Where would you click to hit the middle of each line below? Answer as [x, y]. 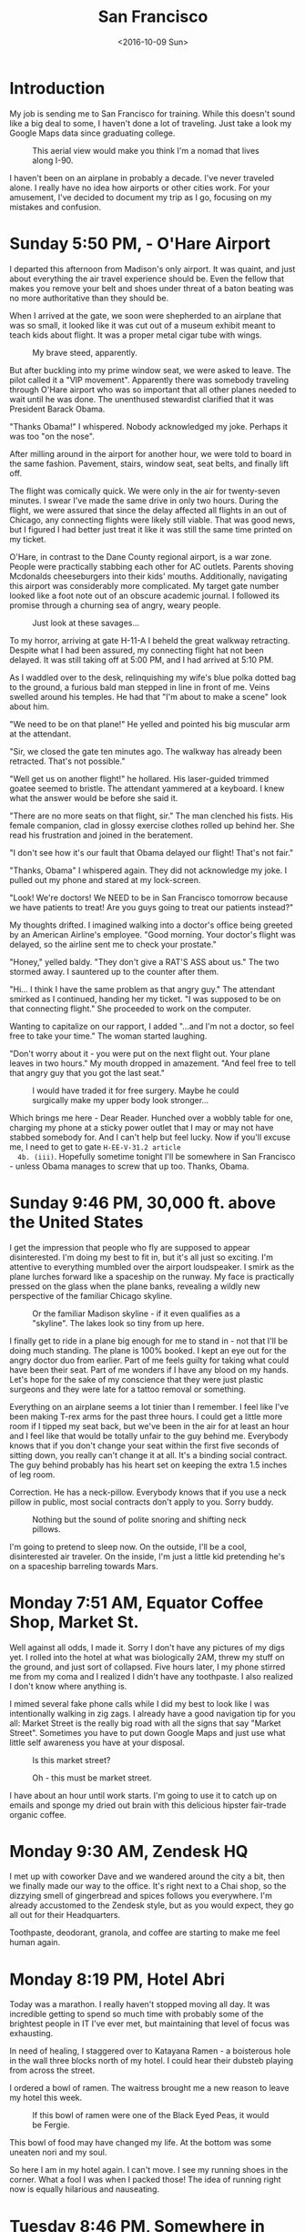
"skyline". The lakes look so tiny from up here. [118, 1323]
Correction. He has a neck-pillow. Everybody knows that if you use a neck [148, 1492]
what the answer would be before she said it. [94, 797]
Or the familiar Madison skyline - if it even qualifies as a [137, 1314]
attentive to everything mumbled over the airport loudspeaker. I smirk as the [152, 1266]
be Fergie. [51, 2125]
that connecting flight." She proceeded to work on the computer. [131, 1009]
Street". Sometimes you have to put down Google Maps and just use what [147, 1732]
